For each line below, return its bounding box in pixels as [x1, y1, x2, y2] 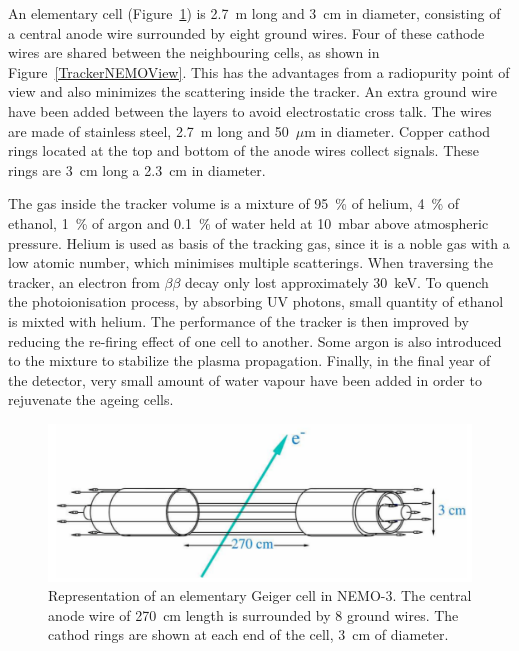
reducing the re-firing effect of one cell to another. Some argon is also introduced [8, 330, 502, 351]
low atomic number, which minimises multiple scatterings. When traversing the [8, 252, 494, 273]
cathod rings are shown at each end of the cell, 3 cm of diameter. [48, 624, 449, 645]
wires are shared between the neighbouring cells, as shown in [8, 42, 380, 63]
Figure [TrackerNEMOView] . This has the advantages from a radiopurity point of [8, 61, 510, 82]
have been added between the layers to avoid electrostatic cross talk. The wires [8, 100, 492, 121]
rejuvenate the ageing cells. [8, 389, 174, 410]
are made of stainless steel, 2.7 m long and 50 [8, 120, 289, 141]
